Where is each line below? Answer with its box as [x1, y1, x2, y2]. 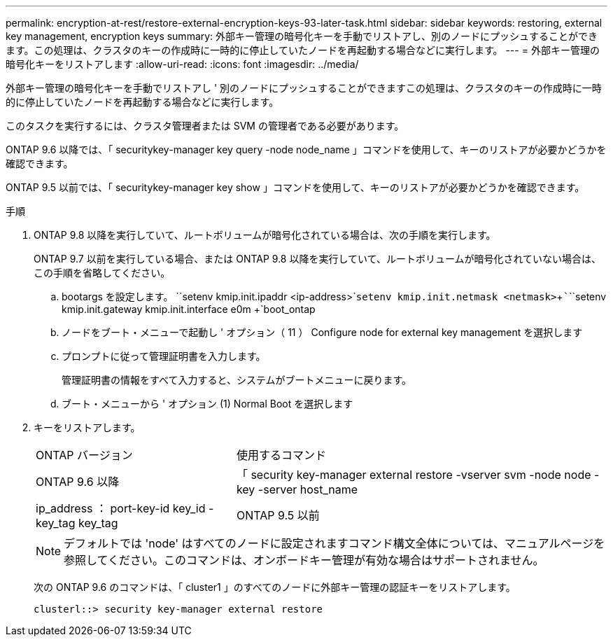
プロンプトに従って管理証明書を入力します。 [62, 350, 266, 362]
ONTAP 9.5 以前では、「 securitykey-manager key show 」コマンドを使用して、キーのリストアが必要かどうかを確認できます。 [6, 181, 585, 193]
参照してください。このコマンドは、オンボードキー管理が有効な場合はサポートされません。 [64, 553, 544, 567]
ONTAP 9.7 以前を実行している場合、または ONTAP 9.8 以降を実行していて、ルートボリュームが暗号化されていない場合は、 [34, 253, 602, 265]
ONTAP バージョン [36, 448, 133, 462]
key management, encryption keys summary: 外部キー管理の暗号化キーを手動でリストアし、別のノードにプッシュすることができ [6, 30, 598, 42]
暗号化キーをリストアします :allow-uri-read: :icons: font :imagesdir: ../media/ [6, 58, 359, 70]
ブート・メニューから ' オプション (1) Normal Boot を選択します [62, 398, 353, 410]
